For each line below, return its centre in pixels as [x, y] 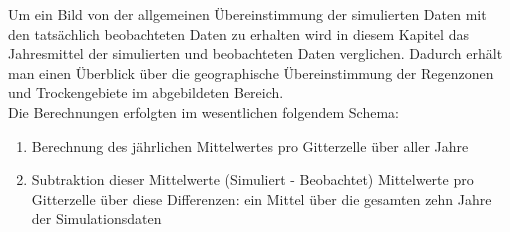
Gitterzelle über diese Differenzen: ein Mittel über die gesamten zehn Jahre [261, 198]
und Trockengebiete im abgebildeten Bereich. [146, 92]
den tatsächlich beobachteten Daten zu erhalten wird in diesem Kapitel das [238, 33]
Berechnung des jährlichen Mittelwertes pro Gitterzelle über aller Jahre [250, 145]
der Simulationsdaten [96, 218]
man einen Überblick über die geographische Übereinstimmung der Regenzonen [251, 72]
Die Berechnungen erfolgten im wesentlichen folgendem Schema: [203, 111]
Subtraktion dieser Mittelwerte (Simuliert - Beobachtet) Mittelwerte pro [252, 179]
